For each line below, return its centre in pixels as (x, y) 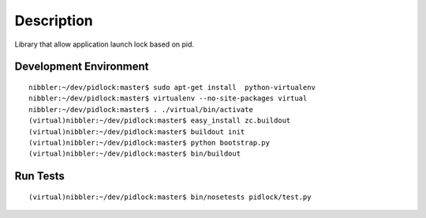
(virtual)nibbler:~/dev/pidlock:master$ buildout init (137, 132)
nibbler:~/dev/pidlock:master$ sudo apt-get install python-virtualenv (172, 87)
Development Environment (82, 67)
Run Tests (39, 177)
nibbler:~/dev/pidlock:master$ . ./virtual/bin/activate (141, 109)
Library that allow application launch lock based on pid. (105, 44)
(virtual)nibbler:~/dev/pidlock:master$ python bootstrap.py (149, 143)
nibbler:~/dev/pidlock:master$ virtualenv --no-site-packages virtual (168, 98)
